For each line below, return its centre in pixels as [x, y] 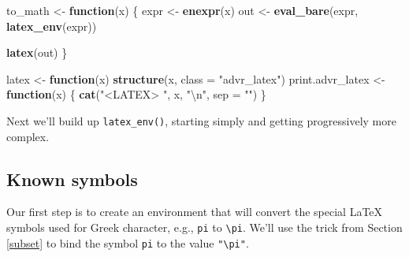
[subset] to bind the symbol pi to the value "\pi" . [128, 242]
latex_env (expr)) [52, 26]
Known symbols [72, 179]
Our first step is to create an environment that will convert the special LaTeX [195, 212]
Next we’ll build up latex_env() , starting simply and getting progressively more [201, 120]
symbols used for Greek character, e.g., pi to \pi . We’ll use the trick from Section [204, 227]
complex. [28, 136]
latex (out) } [37, 52]
